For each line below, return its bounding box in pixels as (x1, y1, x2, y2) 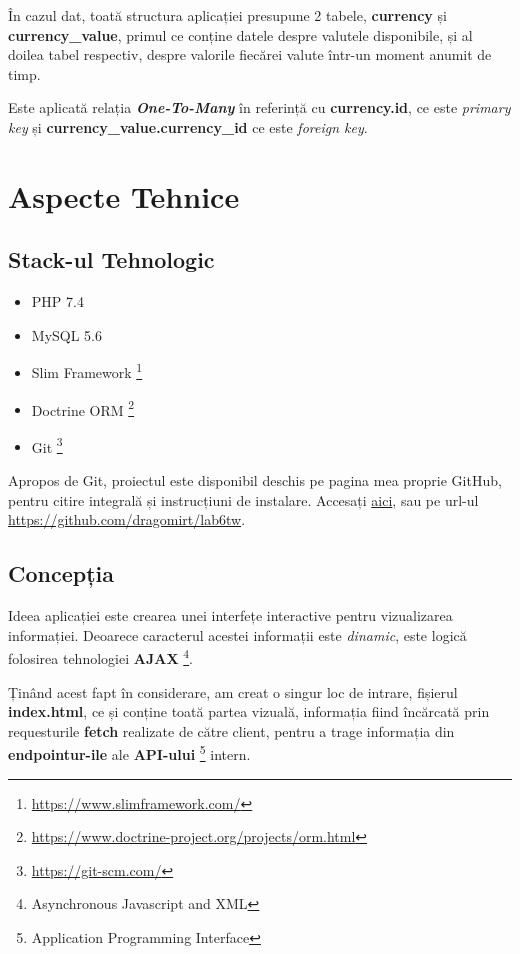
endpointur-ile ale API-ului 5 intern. (8, 741, 251, 764)
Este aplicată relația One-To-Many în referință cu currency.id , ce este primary (8, 97, 511, 118)
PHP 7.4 (31, 291, 84, 312)
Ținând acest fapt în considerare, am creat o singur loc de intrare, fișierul (8, 681, 458, 702)
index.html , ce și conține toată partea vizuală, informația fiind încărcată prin (8, 701, 490, 722)
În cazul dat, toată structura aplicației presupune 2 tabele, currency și (8, 5, 447, 25)
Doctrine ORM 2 (31, 396, 135, 420)
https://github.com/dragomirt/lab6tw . (8, 509, 246, 530)
